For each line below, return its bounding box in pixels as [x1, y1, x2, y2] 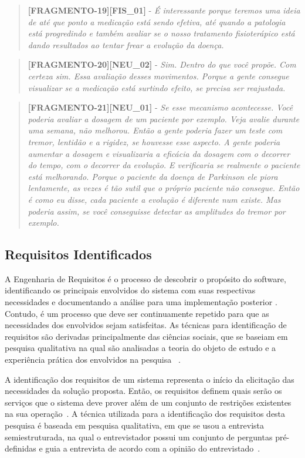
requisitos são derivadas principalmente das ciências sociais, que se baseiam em [5, 330, 288, 342]
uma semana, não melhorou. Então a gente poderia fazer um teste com [28, 124, 283, 136]
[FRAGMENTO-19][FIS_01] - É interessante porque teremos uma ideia [28, 4, 300, 16]
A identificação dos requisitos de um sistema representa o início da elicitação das [5, 373, 294, 385]
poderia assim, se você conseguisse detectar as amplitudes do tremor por [28, 205, 286, 217]
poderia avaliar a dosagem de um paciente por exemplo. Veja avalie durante [28, 112, 300, 125]
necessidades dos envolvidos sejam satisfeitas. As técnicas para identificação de [5, 319, 287, 331]
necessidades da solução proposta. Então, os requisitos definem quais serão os [5, 385, 282, 397]
